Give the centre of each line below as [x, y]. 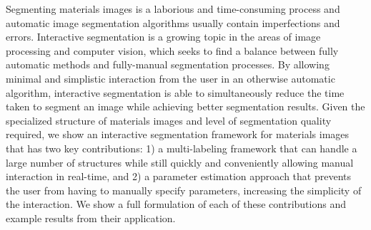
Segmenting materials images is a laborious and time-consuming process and [173, 9]
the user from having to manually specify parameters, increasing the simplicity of [184, 190]
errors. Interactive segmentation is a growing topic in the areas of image [163, 37]
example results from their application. [91, 218]
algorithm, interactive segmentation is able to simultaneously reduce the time [175, 92]
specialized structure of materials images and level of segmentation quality [169, 120]
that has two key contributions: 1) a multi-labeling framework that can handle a [182, 148]
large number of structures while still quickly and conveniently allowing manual [180, 162]
